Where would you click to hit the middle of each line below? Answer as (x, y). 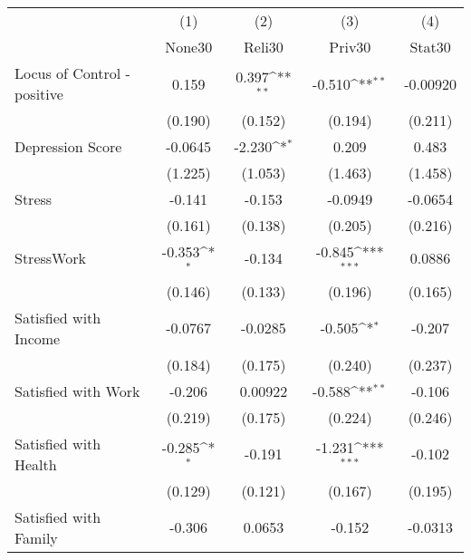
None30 (189, 47)
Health (36, 464)
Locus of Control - (72, 73)
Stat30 (430, 47)
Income (38, 338)
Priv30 (350, 47)
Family (36, 537)
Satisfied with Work (77, 391)
